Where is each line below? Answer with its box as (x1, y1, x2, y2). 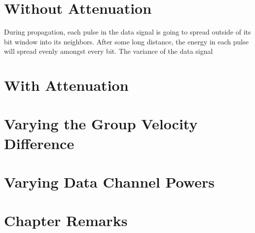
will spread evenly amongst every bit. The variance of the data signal (4, 46, 213, 56)
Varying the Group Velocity (4, 114, 198, 134)
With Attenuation (4, 75, 129, 95)
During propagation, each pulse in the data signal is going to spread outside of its (4, 27, 251, 37)
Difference (4, 133, 74, 153)
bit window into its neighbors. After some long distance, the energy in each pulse (4, 36, 249, 46)
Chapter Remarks (4, 210, 128, 231)
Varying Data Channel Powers (4, 172, 215, 192)
